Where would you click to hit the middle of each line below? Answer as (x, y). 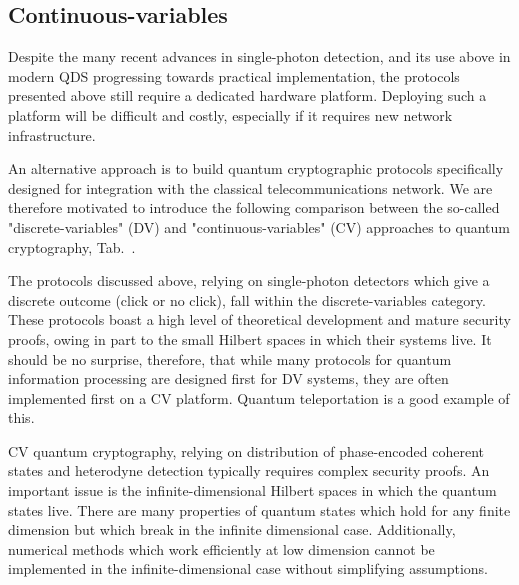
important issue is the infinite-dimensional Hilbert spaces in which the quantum (252, 490)
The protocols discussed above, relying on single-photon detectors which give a (249, 280)
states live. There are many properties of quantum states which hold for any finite (259, 509)
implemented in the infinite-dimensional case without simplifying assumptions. (248, 568)
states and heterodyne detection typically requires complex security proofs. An (249, 470)
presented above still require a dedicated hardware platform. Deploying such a (247, 95)
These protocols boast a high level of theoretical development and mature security (259, 319)
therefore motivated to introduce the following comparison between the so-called (254, 207)
